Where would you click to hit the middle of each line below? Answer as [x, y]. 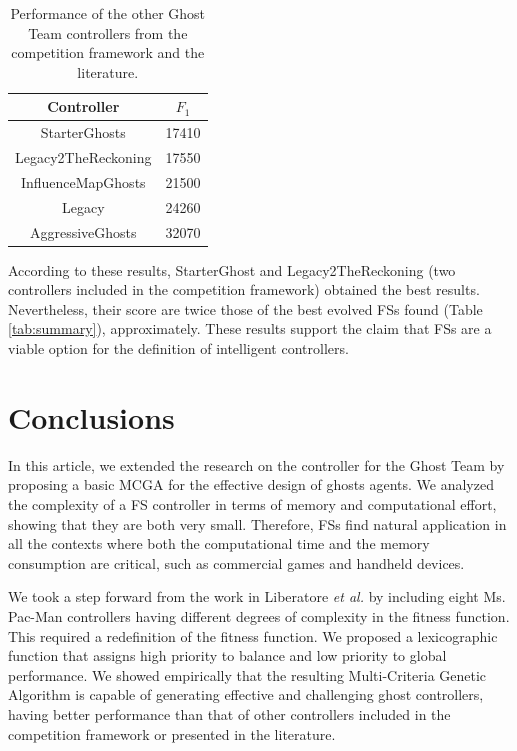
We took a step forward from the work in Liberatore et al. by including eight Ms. [257, 596]
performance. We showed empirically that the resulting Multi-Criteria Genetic [247, 674]
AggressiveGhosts [83, 231]
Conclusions [91, 416]
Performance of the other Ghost [108, 13]
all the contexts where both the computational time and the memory [219, 543]
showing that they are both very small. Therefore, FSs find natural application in [257, 523]
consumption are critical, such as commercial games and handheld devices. [236, 562]
